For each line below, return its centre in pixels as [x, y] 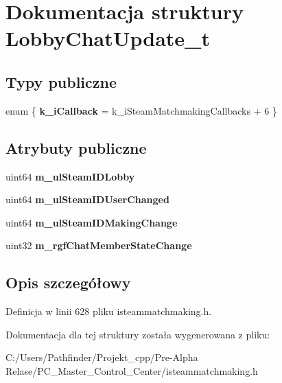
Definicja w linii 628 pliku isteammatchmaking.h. [109, 311]
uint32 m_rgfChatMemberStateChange [99, 245]
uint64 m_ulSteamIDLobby [70, 176]
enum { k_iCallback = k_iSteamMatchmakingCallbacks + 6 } [141, 110]
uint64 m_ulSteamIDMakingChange [92, 222]
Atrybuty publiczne [76, 147]
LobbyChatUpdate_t [108, 38]
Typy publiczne [61, 81]
